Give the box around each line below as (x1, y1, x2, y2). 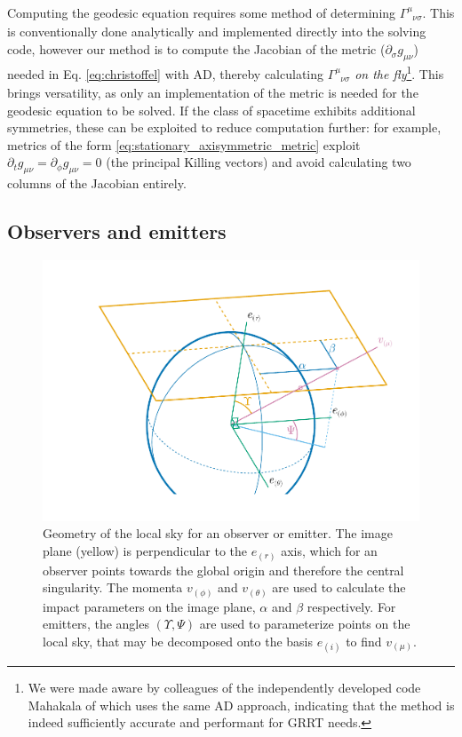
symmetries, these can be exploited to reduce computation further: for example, (7, 118, 442, 137)
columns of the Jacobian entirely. (7, 174, 187, 193)
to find (346, 631, 382, 650)
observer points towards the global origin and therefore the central (43, 560, 404, 579)
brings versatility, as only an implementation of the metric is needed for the (7, 83, 418, 101)
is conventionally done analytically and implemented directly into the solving (7, 22, 426, 41)
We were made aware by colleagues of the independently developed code (28, 678, 421, 697)
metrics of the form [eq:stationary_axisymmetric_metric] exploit (7, 135, 361, 154)
